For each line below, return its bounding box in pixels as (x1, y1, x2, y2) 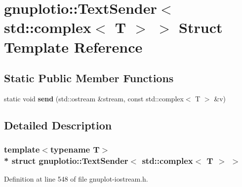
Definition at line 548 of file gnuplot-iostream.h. (4, 174, 148, 184)
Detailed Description (4, 117, 112, 132)
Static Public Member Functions (4, 70, 174, 86)
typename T (50, 143, 100, 156)
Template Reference (4, 36, 143, 57)
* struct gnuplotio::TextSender (4, 155, 128, 167)
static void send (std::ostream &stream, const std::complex (4, 93, 184, 103)
